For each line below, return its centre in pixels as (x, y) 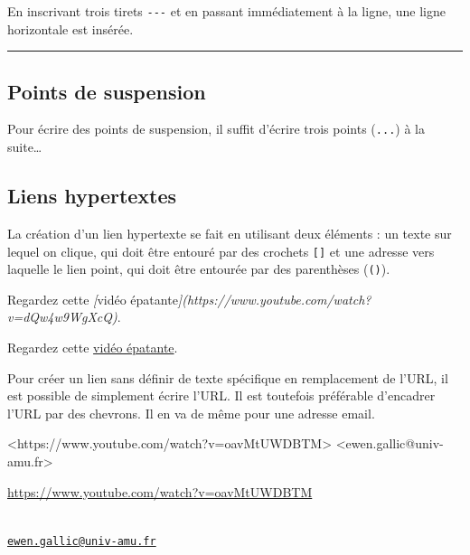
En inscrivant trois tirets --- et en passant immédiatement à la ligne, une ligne (226, 11)
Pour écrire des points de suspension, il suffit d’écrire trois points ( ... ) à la (216, 129)
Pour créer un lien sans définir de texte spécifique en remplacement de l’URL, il (228, 377)
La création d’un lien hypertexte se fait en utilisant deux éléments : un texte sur (230, 233)
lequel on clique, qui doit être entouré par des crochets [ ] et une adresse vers (221, 251)
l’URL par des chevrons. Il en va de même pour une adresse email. (191, 413)
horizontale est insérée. (70, 28)
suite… (25, 147)
